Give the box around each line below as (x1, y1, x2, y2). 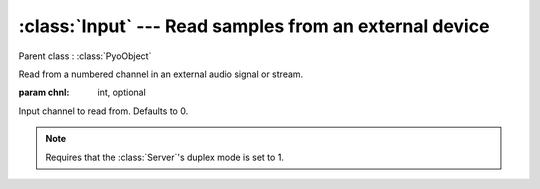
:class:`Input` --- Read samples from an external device (18, 15, 490, 37)
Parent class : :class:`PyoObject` (18, 50, 152, 62)
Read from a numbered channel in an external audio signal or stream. (18, 68, 304, 80)
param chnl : (18, 86, 70, 99)
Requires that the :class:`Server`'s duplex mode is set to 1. (45, 151, 285, 163)
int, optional (97, 86, 147, 99)
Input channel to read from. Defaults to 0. (18, 105, 189, 117)
